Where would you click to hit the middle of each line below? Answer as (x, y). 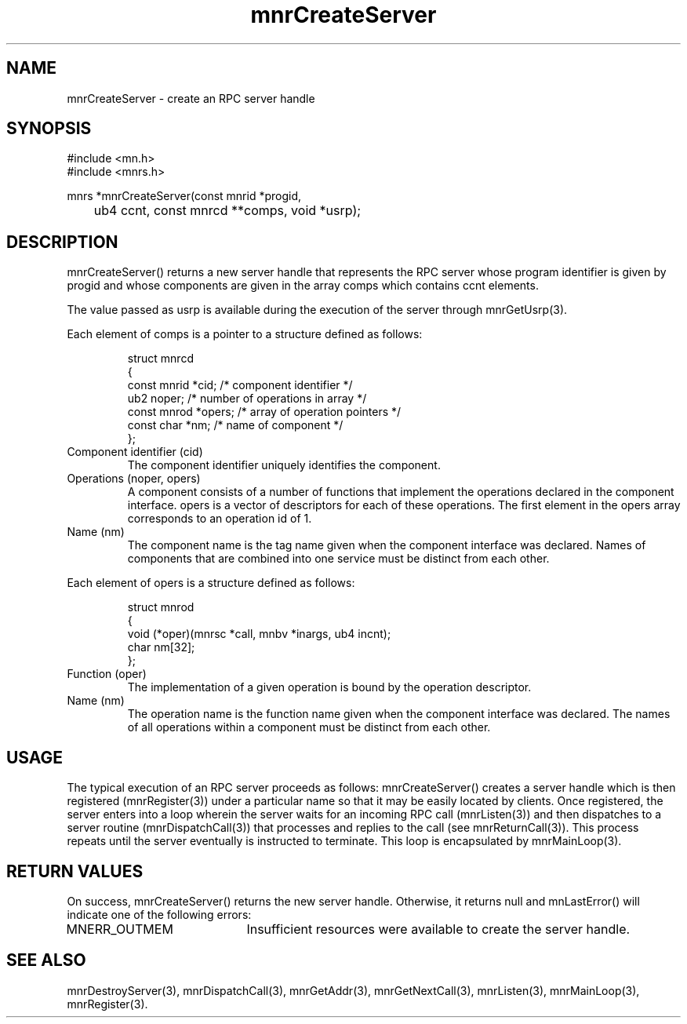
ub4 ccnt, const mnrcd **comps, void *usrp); (227, 211)
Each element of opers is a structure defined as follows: (211, 583)
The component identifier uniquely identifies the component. (284, 465)
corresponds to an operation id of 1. (220, 519)
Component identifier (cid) (135, 452)
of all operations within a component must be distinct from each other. (309, 727)
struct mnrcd (160, 359)
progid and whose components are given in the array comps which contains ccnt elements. (303, 286)
